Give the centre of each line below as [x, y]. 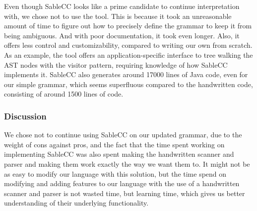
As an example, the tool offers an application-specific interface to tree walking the [128, 54]
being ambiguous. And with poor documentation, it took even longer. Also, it [122, 35]
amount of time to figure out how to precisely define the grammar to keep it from [128, 26]
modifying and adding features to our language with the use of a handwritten [122, 183]
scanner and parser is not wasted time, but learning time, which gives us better [125, 193]
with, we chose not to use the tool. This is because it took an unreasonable [118, 16]
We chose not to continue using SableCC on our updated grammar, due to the [123, 135]
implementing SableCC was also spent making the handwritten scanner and [119, 154]
